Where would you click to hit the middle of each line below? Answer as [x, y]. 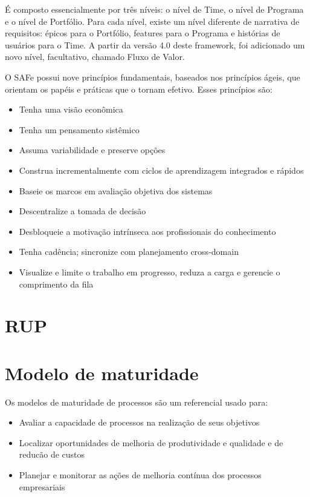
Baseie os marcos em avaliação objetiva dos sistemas [116, 190]
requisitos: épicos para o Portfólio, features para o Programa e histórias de [143, 33]
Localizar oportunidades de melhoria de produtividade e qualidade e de [151, 442]
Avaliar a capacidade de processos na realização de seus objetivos [139, 422]
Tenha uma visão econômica [71, 109]
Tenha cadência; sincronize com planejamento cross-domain [129, 252]
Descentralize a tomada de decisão [82, 211]
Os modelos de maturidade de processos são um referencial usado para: [137, 402]
